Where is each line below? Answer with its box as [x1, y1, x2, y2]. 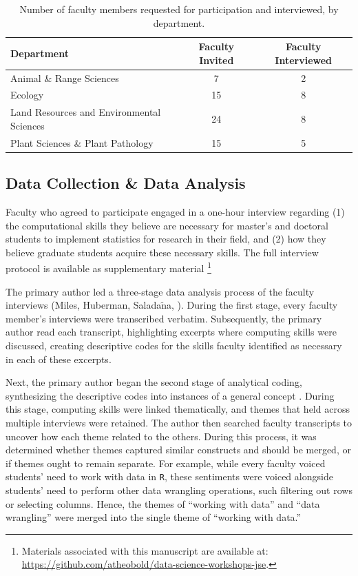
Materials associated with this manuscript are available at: [21, 543, 268, 557]
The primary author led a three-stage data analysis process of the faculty [6, 284, 315, 298]
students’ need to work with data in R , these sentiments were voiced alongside [6, 469, 333, 484]
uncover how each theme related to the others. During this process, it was [6, 429, 317, 443]
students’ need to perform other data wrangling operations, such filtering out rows [6, 483, 352, 497]
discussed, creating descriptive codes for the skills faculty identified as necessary [6, 338, 342, 353]
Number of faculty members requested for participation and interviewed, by [19, 2, 339, 16]
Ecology [10, 88, 44, 102]
